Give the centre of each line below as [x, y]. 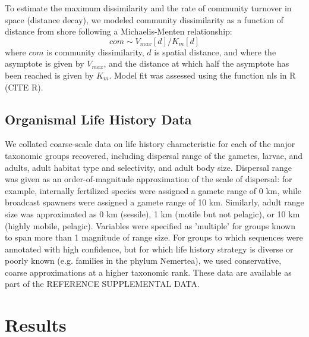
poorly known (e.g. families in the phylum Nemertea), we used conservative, [143, 260]
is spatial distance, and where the [215, 52]
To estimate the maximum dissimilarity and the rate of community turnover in [148, 8]
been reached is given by [49, 75]
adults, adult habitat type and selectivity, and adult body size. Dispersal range [148, 167]
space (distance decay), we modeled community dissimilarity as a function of [144, 19]
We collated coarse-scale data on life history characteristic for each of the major [150, 144]
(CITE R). [24, 87]
